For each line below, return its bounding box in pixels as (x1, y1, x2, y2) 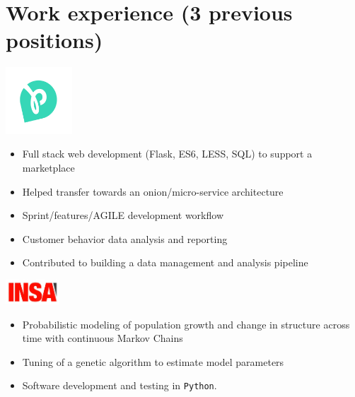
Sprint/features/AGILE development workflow (22, 208, 223, 223)
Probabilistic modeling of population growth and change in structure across (22, 316, 350, 331)
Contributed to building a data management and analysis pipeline (22, 255, 308, 270)
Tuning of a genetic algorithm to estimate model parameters (22, 354, 284, 369)
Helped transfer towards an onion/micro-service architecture (22, 184, 284, 198)
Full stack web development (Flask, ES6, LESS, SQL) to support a (22, 146, 313, 161)
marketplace (22, 160, 75, 174)
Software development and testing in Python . (22, 378, 217, 393)
